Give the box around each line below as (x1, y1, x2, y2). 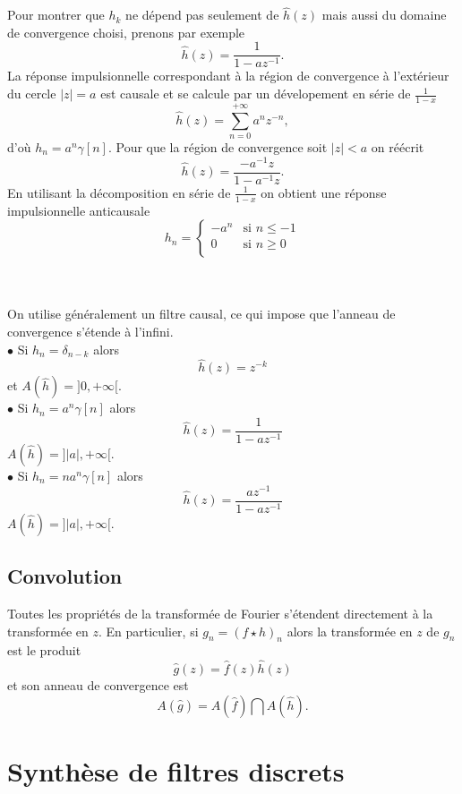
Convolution (7, 562, 123, 590)
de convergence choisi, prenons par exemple (7, 22, 245, 41)
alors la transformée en (287, 621, 413, 640)
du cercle (7, 84, 56, 103)
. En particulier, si (98, 621, 199, 640)
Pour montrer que (7, 5, 105, 24)
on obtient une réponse (261, 183, 387, 201)
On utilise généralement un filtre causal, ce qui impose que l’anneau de (7, 304, 396, 323)
